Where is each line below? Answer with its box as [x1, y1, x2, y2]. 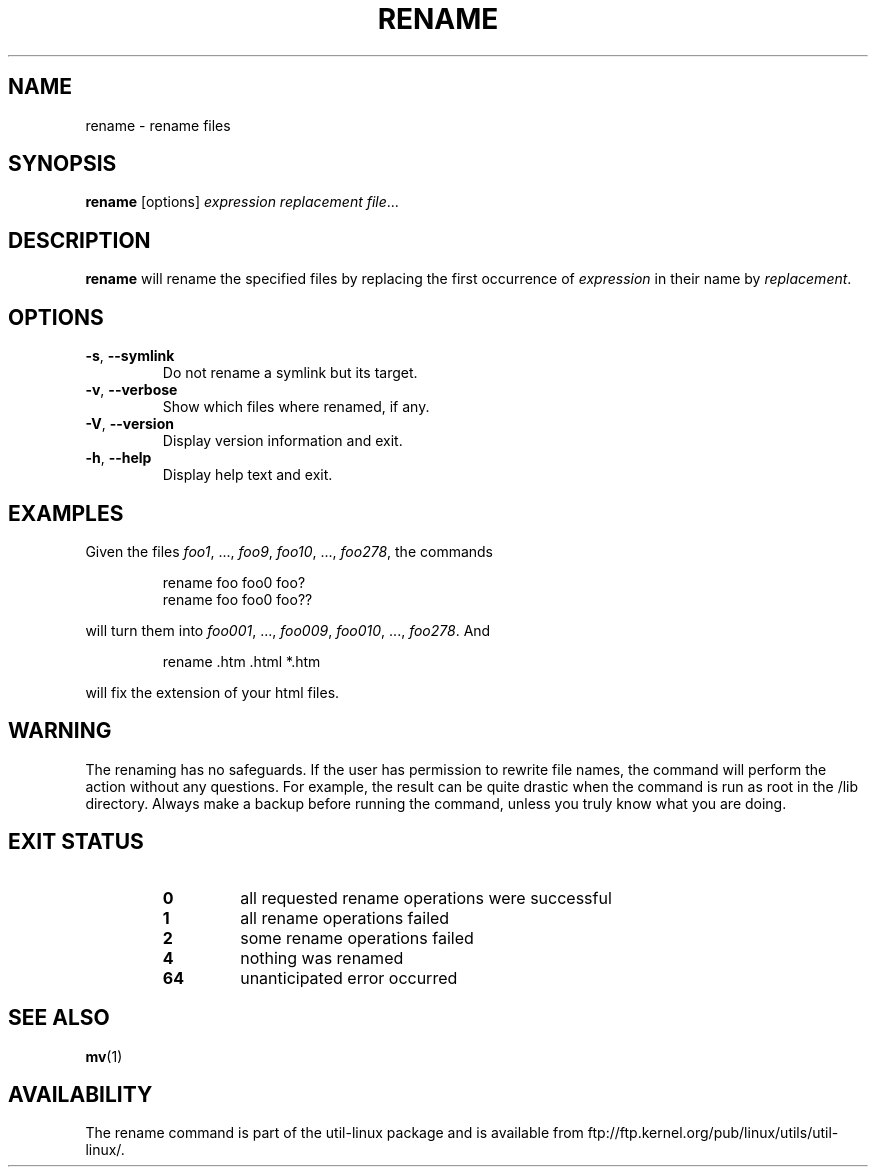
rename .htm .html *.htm [162, 652, 321, 670]
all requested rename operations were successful [240, 887, 612, 908]
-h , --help [85, 449, 152, 467]
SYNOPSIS [8, 151, 117, 177]
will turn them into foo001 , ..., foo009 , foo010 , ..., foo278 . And [85, 621, 491, 639]
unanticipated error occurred [240, 967, 458, 988]
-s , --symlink [85, 347, 175, 365]
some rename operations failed [240, 927, 474, 948]
